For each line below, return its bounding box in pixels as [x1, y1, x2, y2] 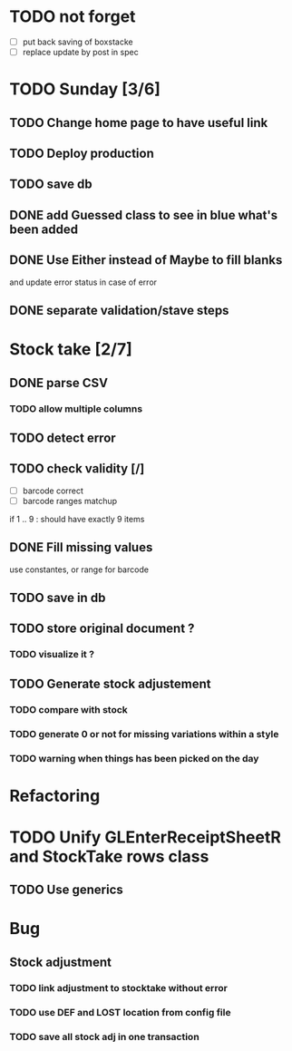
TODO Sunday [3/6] [9, 79, 161, 100]
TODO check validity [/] [9, 461, 145, 477]
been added [9, 221, 79, 237]
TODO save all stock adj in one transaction [9, 1030, 200, 1043]
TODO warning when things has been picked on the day [9, 752, 259, 764]
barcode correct [22, 485, 84, 496]
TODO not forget [9, 6, 136, 27]
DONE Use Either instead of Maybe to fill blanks [9, 252, 283, 268]
